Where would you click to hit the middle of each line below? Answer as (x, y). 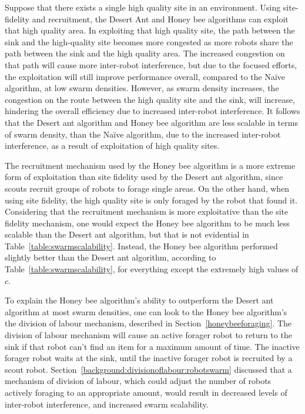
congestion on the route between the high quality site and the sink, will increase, (150, 99)
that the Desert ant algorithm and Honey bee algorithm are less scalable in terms (151, 122)
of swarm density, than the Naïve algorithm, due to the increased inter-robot (143, 134)
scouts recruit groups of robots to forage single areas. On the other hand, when (147, 188)
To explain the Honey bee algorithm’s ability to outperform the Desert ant (139, 300)
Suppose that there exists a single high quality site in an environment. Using (143, 7)
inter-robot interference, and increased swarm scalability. (107, 404)
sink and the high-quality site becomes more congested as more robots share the (149, 41)
